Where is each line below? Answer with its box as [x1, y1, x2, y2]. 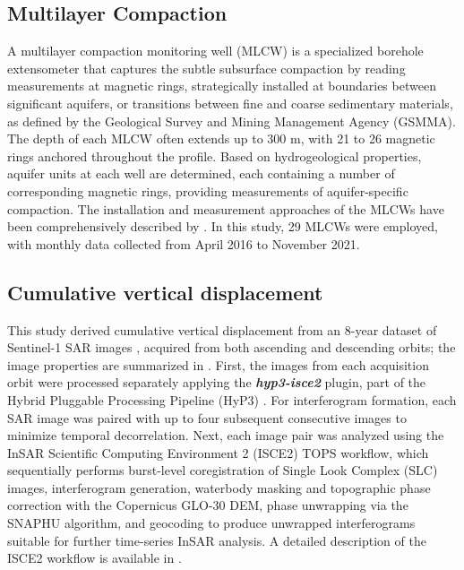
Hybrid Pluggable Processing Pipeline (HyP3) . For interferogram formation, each [7, 390, 457, 409]
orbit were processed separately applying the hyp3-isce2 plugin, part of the [7, 373, 426, 392]
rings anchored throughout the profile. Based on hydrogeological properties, [7, 146, 422, 165]
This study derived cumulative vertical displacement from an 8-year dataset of [7, 320, 437, 339]
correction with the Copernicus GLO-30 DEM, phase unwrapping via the [7, 496, 408, 514]
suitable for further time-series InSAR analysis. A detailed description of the [7, 531, 426, 549]
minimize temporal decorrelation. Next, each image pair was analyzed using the [7, 426, 444, 445]
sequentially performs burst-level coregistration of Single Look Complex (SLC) [7, 461, 438, 479]
